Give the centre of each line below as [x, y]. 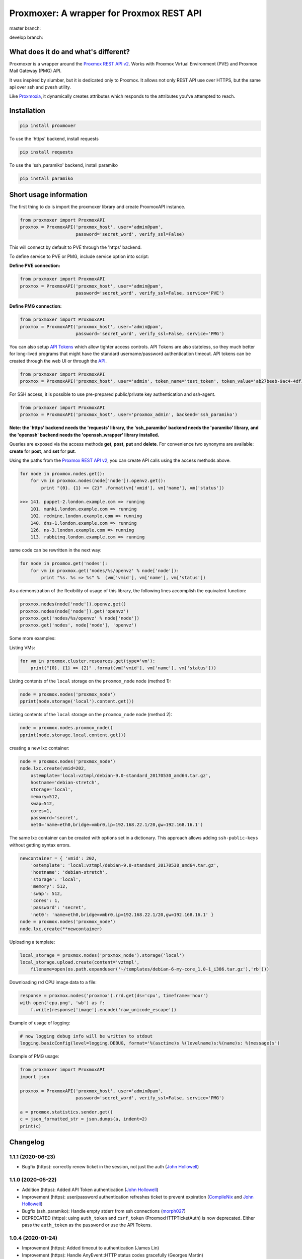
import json [35, 1077]
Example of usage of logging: [40, 1023]
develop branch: [26, 37]
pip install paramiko [47, 179]
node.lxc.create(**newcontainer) [61, 929]
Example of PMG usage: [34, 1056]
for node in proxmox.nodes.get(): [62, 474]
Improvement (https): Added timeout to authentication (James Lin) [91, 1248]
